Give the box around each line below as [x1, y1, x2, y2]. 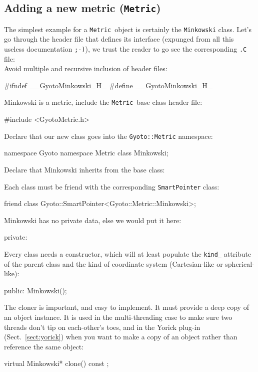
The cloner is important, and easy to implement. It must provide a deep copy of [4, 302, 249, 312]
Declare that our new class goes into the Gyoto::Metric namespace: [4, 130, 213, 141]
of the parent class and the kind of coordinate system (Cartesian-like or [4, 258, 223, 269]
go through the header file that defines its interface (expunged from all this [4, 34, 234, 44]
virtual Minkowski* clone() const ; [4, 358, 109, 368]
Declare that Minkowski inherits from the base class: [4, 164, 165, 174]
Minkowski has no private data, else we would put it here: [4, 215, 181, 225]
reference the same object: [4, 341, 84, 351]
